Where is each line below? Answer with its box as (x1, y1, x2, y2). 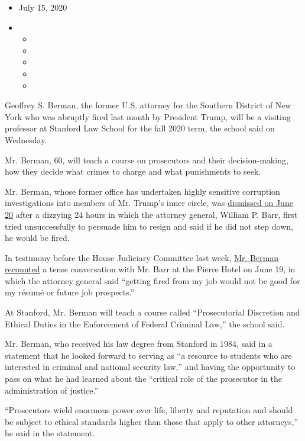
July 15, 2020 (18, 1, 67, 13)
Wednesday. (5, 133, 47, 146)
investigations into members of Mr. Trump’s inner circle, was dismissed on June (5, 197, 293, 209)
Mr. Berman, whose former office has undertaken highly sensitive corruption (5, 185, 280, 197)
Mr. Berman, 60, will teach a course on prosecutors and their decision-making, (5, 153, 288, 166)
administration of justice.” (5, 384, 99, 396)
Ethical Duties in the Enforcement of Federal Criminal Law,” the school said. (5, 317, 285, 330)
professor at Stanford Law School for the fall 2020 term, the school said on (5, 122, 275, 134)
